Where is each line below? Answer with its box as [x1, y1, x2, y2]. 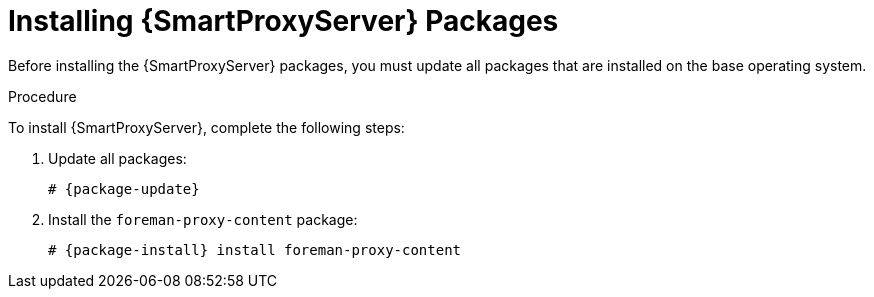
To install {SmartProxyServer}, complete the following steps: [8, 118, 405, 136]
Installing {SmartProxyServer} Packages [8, 4, 559, 38]
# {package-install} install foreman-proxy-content [48, 241, 462, 258]
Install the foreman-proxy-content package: [48, 210, 358, 228]
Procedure [8, 87, 77, 105]
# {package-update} [48, 180, 200, 197]
